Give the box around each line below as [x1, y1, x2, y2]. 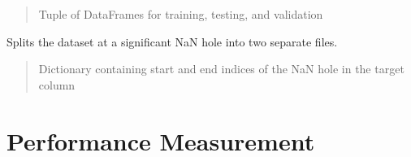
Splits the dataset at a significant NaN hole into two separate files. [6, 33, 338, 50]
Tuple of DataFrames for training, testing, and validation [38, 6, 323, 22]
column [38, 76, 76, 93]
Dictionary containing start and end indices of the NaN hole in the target [38, 60, 405, 77]
